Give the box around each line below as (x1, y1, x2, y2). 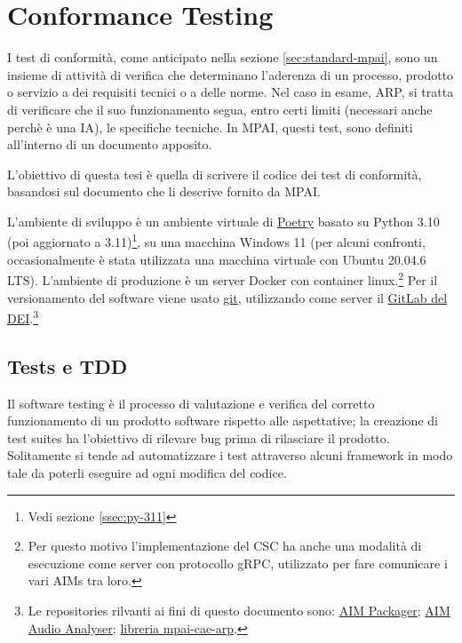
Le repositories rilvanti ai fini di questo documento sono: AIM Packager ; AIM (28, 600, 450, 619)
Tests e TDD (7, 352, 128, 379)
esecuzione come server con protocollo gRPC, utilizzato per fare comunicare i (28, 553, 448, 572)
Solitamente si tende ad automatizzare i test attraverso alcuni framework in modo (7, 446, 453, 464)
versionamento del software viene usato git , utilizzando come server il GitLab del (7, 288, 448, 306)
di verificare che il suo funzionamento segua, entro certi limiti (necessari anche (7, 99, 433, 118)
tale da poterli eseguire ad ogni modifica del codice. (7, 463, 287, 481)
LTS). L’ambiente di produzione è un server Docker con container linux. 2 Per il (7, 268, 438, 289)
